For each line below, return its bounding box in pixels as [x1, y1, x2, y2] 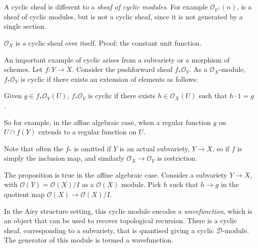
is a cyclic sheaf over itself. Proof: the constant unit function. [15, 37, 202, 48]
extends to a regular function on [38, 126, 137, 137]
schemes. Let [4, 64, 43, 74]
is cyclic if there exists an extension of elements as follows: [20, 73, 198, 84]
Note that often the [4, 143, 63, 153]
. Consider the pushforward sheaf [72, 64, 173, 74]
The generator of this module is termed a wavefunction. [4, 235, 173, 245]
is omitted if [74, 143, 111, 153]
